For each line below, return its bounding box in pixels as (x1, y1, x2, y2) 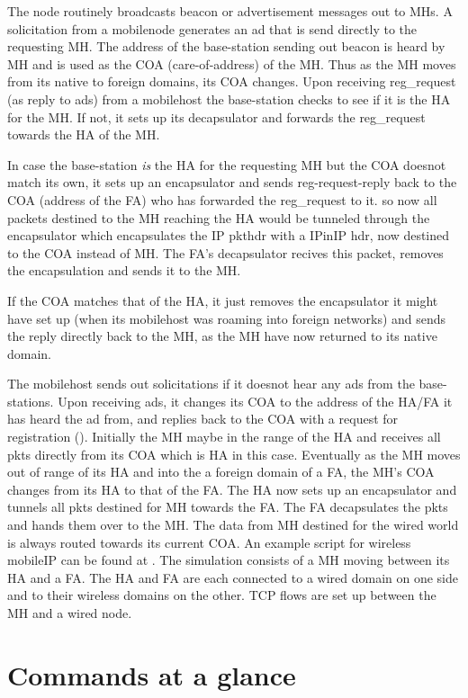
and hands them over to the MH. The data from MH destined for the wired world (7, 515, 459, 534)
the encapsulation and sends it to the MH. (7, 261, 241, 280)
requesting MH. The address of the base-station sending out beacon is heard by (7, 37, 445, 56)
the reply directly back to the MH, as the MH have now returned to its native (7, 327, 437, 345)
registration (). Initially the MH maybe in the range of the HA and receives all (7, 427, 441, 446)
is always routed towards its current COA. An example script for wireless (7, 532, 411, 551)
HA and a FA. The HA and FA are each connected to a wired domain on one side (7, 568, 459, 586)
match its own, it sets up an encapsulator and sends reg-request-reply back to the (7, 173, 457, 192)
